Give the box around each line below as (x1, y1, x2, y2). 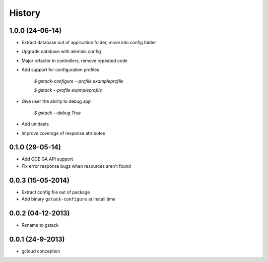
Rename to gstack (21, 222, 59, 228)
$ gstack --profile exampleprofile (34, 87, 102, 93)
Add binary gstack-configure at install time (21, 196, 116, 202)
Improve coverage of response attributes (21, 130, 105, 136)
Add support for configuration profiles (21, 67, 99, 73)
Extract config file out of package (21, 189, 90, 195)
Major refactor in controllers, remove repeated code (21, 58, 128, 64)
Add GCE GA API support (21, 156, 73, 162)
